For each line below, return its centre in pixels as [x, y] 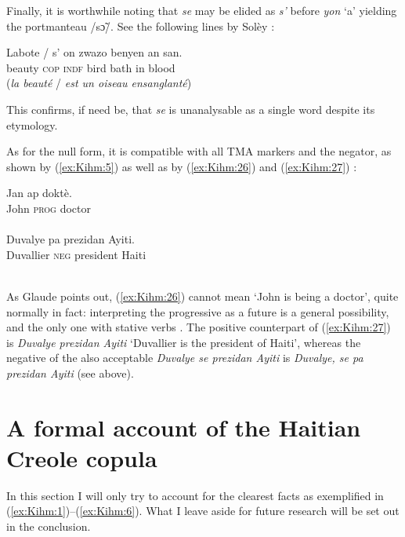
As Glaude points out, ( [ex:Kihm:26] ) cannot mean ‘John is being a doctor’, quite [202, 296]
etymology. [32, 124]
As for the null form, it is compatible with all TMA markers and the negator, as [199, 151]
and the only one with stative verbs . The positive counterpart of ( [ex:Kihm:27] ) [199, 327]
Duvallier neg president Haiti [76, 254]
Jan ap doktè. [39, 193]
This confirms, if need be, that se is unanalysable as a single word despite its [191, 109]
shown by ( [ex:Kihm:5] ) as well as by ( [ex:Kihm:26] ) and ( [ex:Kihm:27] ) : [182, 166]
